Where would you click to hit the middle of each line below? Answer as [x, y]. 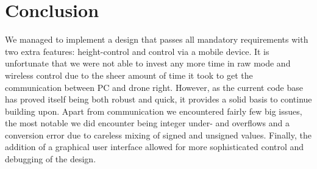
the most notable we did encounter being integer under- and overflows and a [147, 123]
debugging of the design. [51, 159]
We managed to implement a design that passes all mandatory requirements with [157, 39]
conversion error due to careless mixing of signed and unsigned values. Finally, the [158, 135]
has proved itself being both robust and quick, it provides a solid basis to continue [158, 99]
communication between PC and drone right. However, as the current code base [154, 87]
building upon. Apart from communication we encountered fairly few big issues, [154, 111]
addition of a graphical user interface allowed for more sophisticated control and [155, 147]
